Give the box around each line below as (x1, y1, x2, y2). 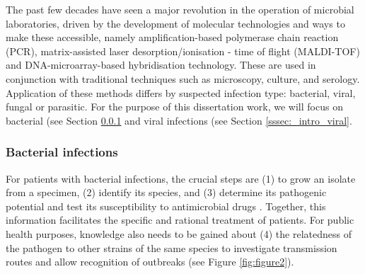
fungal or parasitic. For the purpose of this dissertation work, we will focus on (6, 99, 343, 114)
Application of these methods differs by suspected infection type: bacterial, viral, (6, 85, 356, 100)
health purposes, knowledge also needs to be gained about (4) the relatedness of (6, 226, 352, 241)
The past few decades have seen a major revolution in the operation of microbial (6, 2, 354, 16)
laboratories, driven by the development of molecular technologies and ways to (6, 16, 345, 30)
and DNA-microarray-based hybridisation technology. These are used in (6, 57, 316, 72)
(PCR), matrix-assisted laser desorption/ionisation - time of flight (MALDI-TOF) (6, 43, 360, 58)
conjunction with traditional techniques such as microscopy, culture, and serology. (6, 71, 360, 86)
